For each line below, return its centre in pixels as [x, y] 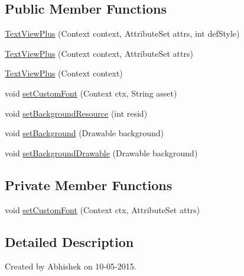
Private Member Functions [89, 184]
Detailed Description [69, 241]
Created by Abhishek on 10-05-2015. [71, 266]
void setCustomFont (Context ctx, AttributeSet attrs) [103, 209]
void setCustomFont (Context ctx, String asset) [91, 93]
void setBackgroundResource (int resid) [76, 113]
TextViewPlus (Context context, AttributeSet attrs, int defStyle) [122, 33]
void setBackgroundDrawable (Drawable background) [101, 153]
